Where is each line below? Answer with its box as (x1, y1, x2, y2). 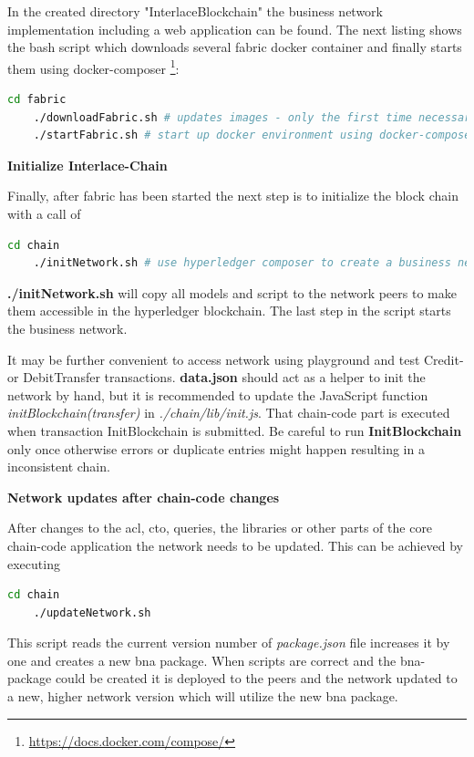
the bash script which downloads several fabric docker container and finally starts (7, 37, 462, 57)
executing (7, 554, 60, 573)
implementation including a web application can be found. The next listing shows (7, 19, 462, 38)
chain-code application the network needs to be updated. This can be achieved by (7, 535, 463, 555)
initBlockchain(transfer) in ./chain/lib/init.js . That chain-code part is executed (7, 403, 450, 422)
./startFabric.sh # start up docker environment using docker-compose (33, 129, 471, 142)
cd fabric (7, 93, 67, 107)
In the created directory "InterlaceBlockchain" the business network (7, 2, 384, 20)
